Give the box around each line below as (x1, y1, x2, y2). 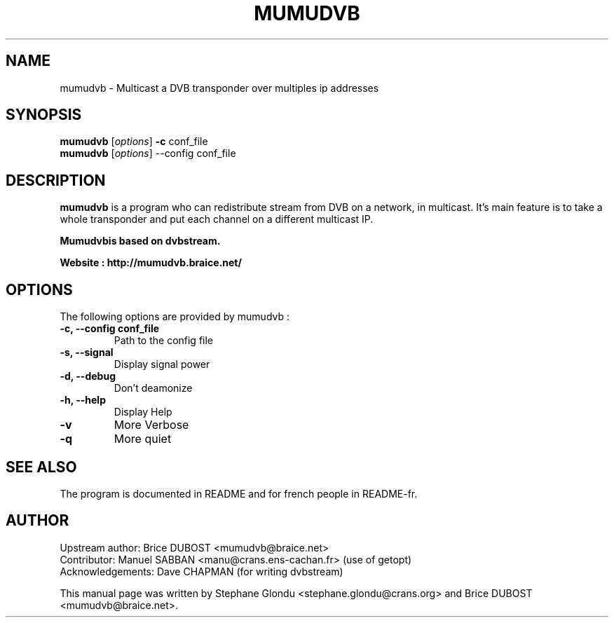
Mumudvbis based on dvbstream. (60, 235, 221, 247)
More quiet (114, 432, 172, 446)
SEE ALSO (6, 458, 77, 476)
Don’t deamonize (114, 382, 193, 395)
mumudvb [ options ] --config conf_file (60, 147, 236, 160)
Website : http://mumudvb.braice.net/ (60, 256, 242, 269)
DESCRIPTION (6, 171, 106, 189)
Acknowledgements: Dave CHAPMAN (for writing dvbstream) (60, 565, 343, 577)
